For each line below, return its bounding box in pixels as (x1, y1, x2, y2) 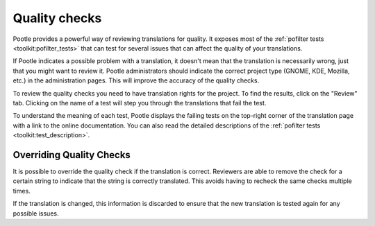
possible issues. (12, 209, 59, 218)
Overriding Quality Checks (12, 149, 131, 161)
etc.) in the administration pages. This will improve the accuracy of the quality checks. (12, 76, 260, 85)
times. (12, 186, 31, 195)
